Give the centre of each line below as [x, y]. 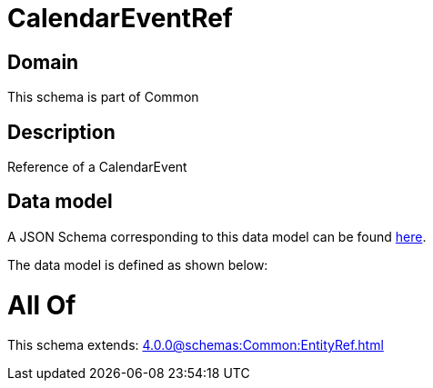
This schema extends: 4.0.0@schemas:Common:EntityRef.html [196, 345]
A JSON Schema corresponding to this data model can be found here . [217, 236]
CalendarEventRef [121, 18]
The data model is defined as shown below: [138, 264]
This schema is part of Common [103, 97]
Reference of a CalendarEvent [97, 167]
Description [61, 132]
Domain [43, 62]
